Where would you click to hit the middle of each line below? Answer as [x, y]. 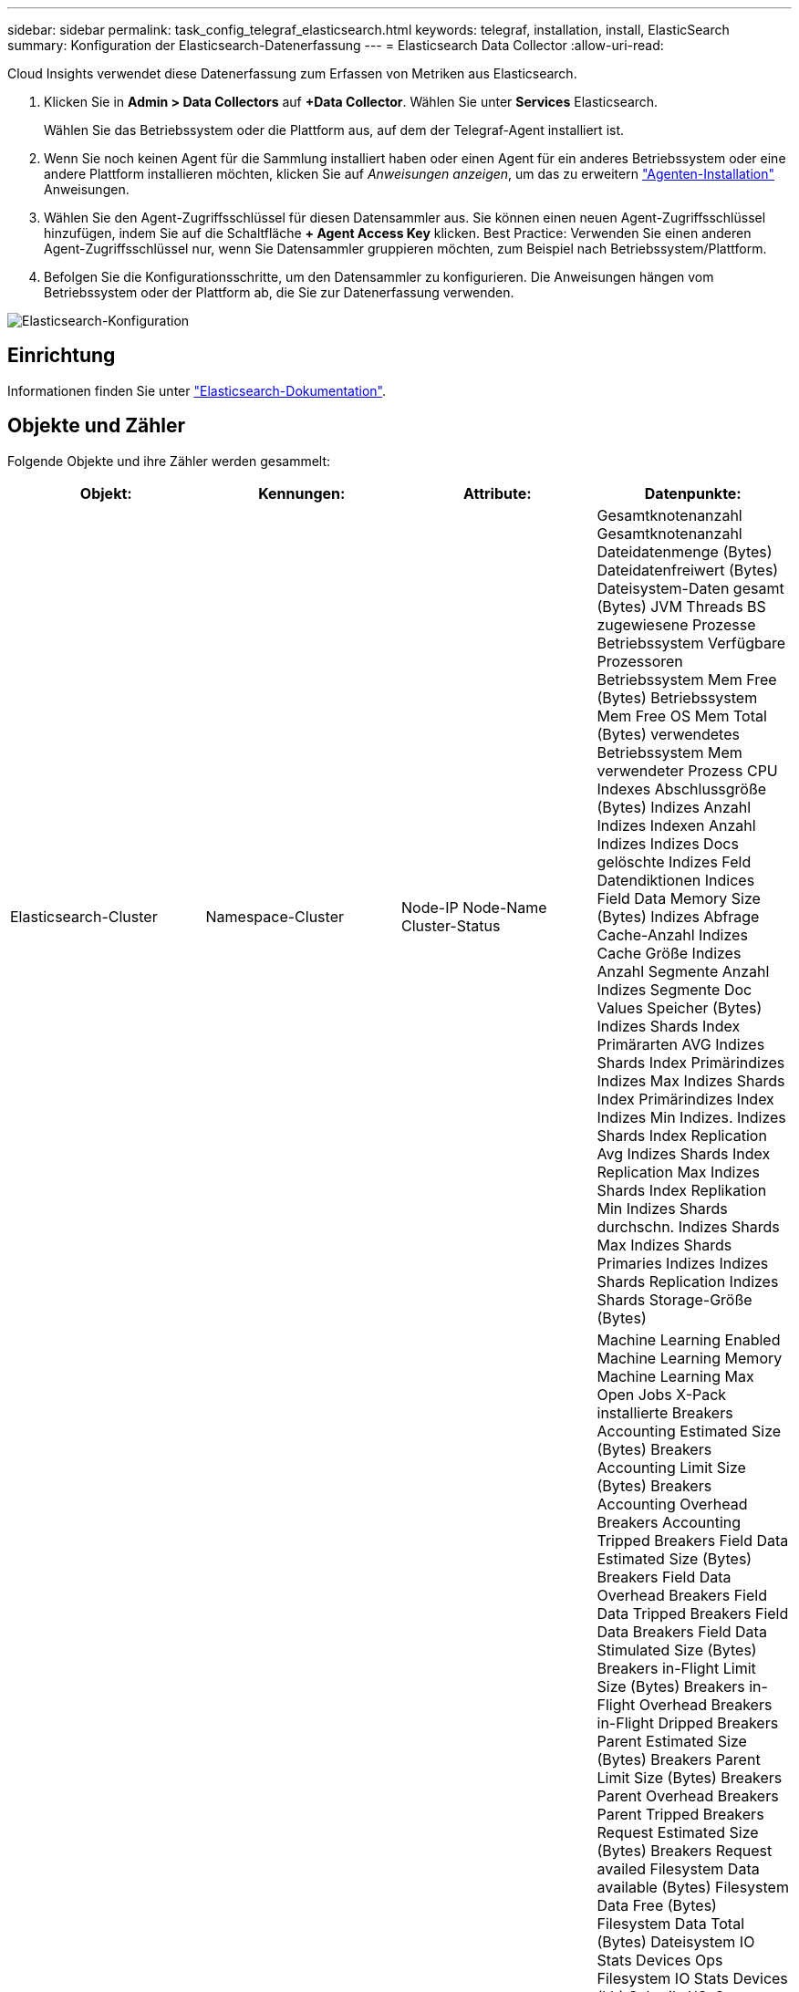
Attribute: [497, 493]
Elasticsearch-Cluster [84, 916]
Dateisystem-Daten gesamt [690, 588]
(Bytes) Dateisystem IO [676, 1941]
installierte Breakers [665, 1412]
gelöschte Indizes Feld [674, 861]
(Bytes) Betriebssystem [677, 697]
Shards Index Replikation [682, 1190]
